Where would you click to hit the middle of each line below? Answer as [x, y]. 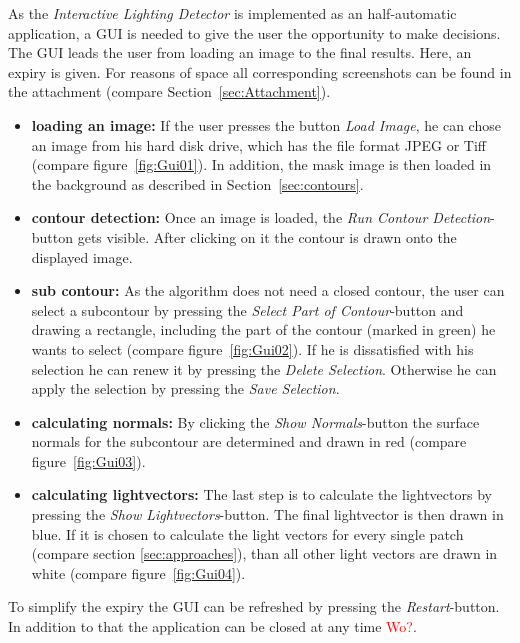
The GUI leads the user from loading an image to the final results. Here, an [240, 52]
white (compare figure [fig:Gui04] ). [138, 572]
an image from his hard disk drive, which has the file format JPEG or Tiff [258, 144]
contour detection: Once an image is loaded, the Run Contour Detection [261, 217]
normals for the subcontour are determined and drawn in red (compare [249, 441]
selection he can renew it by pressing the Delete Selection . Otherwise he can [264, 368]
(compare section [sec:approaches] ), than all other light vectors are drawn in [264, 553]
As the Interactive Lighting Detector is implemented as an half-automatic [232, 13]
